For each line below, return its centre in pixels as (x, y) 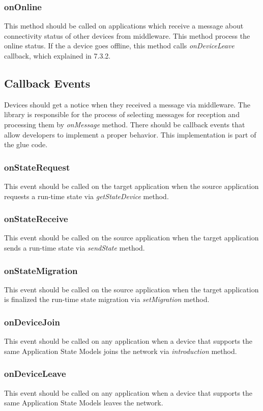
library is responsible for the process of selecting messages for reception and (122, 114)
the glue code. (26, 144)
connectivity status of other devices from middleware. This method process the (127, 35)
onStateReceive (36, 219)
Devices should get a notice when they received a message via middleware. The (127, 104)
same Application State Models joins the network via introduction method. (121, 351)
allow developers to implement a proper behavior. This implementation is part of (130, 134)
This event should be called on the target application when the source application (131, 186)
